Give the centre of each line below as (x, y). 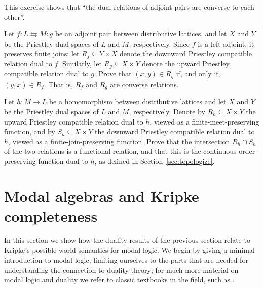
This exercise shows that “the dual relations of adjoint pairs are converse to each (129, 7)
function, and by (30, 131)
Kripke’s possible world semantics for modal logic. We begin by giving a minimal (129, 250)
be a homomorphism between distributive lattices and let (138, 101)
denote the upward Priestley (186, 63)
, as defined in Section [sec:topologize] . (155, 161)
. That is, (58, 84)
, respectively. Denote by (167, 111)
